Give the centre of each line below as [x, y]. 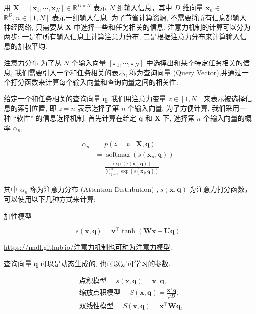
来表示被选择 [224, 98]
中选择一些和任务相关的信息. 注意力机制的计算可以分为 [162, 27]
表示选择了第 [98, 108]
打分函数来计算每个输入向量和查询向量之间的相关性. [94, 82]
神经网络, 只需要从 [34, 27]
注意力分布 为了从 [33, 62]
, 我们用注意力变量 [137, 98]
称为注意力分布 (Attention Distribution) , [94, 189]
